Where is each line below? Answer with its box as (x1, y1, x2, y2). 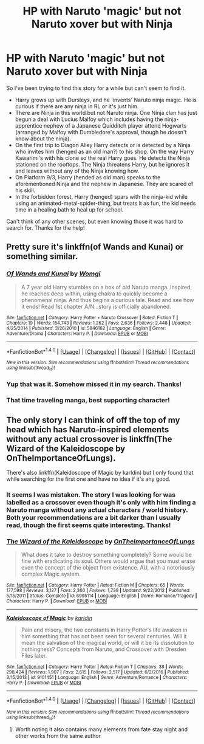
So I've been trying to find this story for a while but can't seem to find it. (6, 84, 186, 92)
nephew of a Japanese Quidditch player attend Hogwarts (43, 122, 187, 129)
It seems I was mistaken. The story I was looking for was (6, 491, 176, 499)
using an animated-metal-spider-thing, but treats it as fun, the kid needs (15, 199, 196, 207)
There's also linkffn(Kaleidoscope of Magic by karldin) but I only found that (6, 469, 194, 477)
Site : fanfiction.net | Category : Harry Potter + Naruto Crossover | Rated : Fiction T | (6, 314, 178, 320)
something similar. (6, 251, 78, 262)
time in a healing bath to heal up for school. (15, 205, 124, 213)
